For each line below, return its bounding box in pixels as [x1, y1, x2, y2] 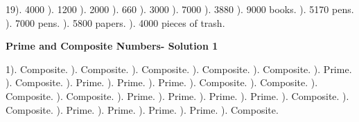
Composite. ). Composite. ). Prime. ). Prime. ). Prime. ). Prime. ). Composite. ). [6, 88, 349, 103]
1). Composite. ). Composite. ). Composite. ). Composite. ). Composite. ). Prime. [6, 61, 352, 76]
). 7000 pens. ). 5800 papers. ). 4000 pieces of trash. [6, 15, 225, 30]
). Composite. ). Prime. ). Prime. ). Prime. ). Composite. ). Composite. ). [6, 75, 318, 90]
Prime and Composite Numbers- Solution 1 [6, 39, 218, 53]
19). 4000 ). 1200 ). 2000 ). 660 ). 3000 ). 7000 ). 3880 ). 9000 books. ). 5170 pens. [6, 2, 354, 16]
